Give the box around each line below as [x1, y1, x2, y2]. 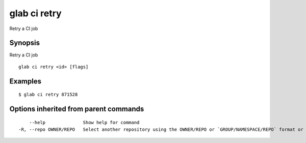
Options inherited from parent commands [9, 105, 144, 113]
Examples [9, 77, 42, 85]
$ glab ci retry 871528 [18, 92, 78, 98]
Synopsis [9, 39, 40, 47]
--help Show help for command [29, 120, 140, 125]
